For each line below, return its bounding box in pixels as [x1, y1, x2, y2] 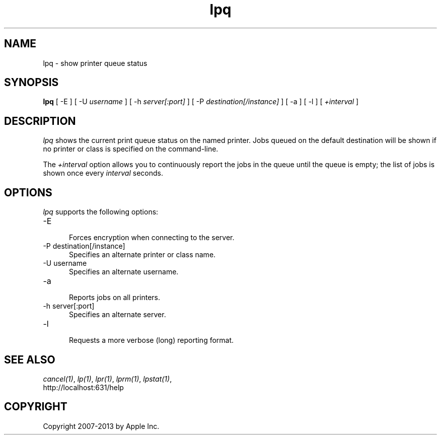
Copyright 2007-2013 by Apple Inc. [43, 421, 160, 430]
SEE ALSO [4, 353, 55, 366]
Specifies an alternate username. [69, 267, 179, 276]
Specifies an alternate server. [69, 310, 166, 319]
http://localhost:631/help [43, 383, 124, 392]
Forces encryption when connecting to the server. [69, 233, 235, 242]
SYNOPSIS [4, 76, 59, 89]
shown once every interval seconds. [43, 169, 164, 178]
